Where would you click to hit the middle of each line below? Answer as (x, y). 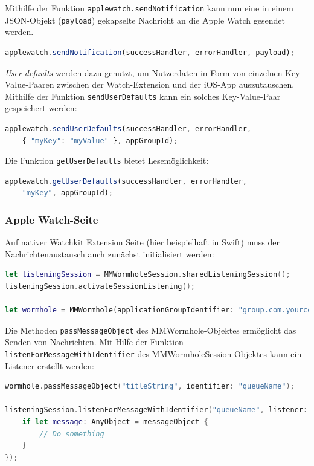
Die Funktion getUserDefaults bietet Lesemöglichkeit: (107, 160)
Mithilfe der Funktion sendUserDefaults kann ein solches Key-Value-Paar (143, 96)
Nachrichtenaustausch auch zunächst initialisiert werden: (110, 254)
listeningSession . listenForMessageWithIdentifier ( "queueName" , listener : (156, 410)
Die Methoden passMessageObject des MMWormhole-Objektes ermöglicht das (151, 330)
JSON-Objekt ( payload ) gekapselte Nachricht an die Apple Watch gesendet (145, 20)
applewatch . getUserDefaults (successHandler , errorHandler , (126, 181)
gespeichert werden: (41, 108)
